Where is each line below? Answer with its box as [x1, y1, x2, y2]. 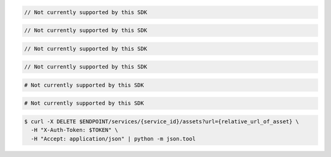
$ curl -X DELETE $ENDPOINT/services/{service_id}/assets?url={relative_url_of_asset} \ [24, 118, 300, 125]
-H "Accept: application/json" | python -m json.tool [31, 135, 196, 142]
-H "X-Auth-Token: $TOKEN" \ [31, 126, 119, 134]
